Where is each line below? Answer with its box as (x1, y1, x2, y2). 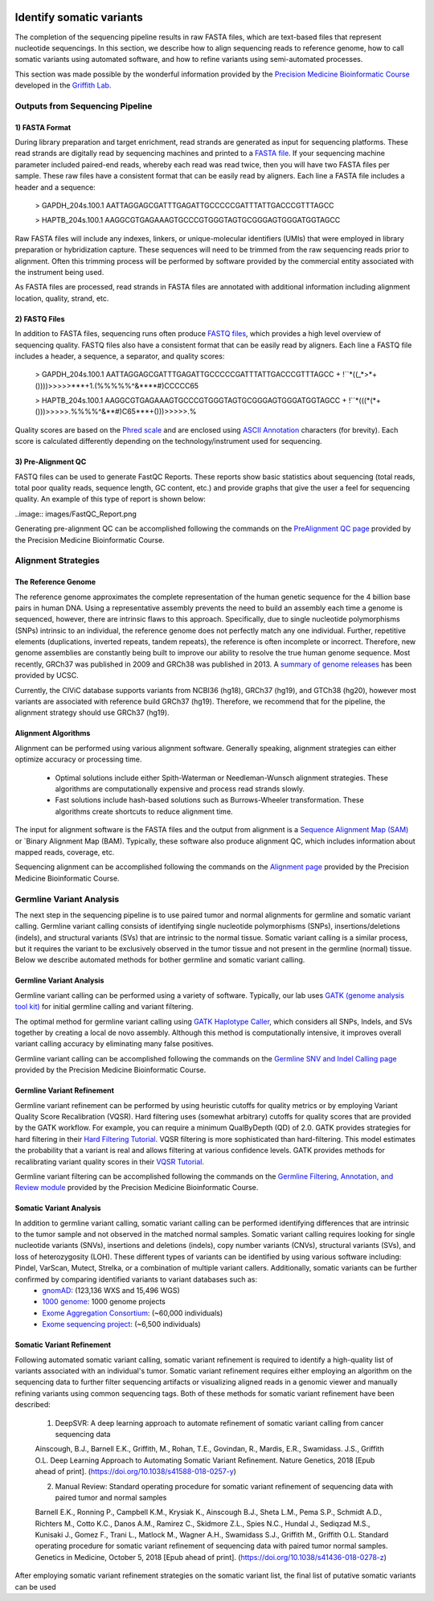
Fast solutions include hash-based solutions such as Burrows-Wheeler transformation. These (55, 795, 365, 805)
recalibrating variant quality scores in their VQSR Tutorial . (14, 1156, 205, 1166)
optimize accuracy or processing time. (14, 754, 142, 764)
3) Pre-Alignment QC (14, 457, 87, 466)
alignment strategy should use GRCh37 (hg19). (14, 708, 170, 717)
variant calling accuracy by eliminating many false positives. (14, 1039, 215, 1049)
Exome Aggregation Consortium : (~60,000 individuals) (42, 1307, 223, 1318)
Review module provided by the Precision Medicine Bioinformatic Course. (14, 1183, 259, 1193)
